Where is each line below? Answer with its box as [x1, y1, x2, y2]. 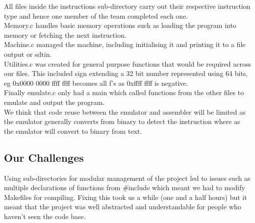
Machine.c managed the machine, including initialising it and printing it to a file [4, 39, 246, 50]
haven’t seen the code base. [4, 211, 86, 221]
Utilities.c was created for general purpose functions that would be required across [4, 58, 251, 69]
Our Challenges [4, 149, 84, 165]
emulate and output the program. [4, 97, 105, 107]
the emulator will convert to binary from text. [4, 125, 142, 136]
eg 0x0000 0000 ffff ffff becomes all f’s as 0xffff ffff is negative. [4, 77, 188, 88]
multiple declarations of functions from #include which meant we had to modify [4, 182, 245, 193]
